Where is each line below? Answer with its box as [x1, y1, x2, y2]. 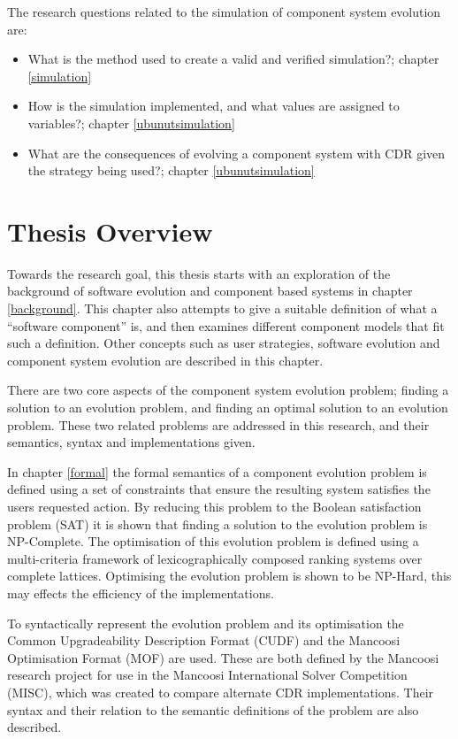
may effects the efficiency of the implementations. [7, 583, 274, 602]
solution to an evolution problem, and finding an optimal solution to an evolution [7, 398, 448, 417]
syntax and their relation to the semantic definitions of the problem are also [7, 700, 419, 719]
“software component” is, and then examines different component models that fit [7, 316, 445, 335]
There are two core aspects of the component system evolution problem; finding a [7, 381, 449, 399]
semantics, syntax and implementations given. [7, 433, 256, 451]
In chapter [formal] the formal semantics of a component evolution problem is [7, 462, 427, 481]
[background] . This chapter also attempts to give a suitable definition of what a [7, 299, 438, 318]
